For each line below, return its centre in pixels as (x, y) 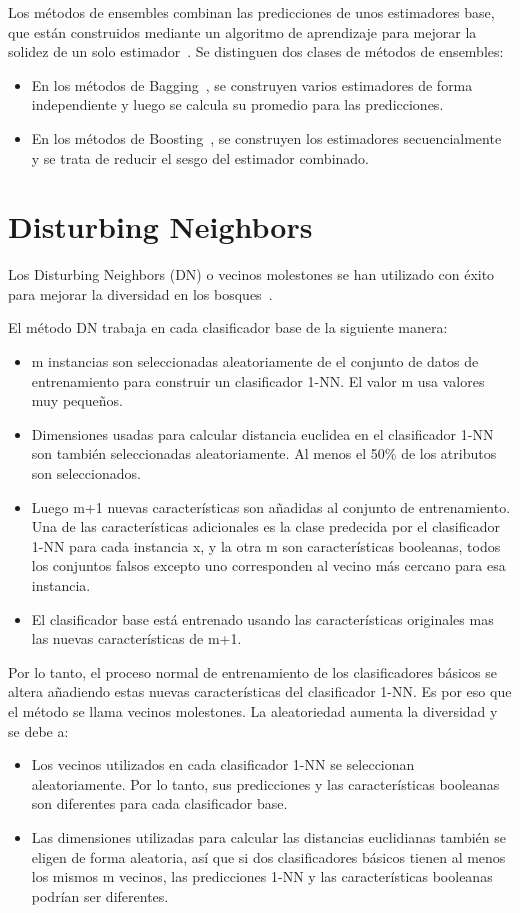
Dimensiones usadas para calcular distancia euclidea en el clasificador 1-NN (262, 433)
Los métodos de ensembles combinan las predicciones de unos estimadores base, (251, 12)
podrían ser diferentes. (100, 895)
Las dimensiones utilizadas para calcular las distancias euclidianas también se (269, 836)
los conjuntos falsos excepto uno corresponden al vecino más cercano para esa (268, 565)
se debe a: (38, 730)
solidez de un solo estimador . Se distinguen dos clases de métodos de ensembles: (256, 51)
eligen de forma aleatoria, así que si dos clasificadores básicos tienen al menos (268, 856)
